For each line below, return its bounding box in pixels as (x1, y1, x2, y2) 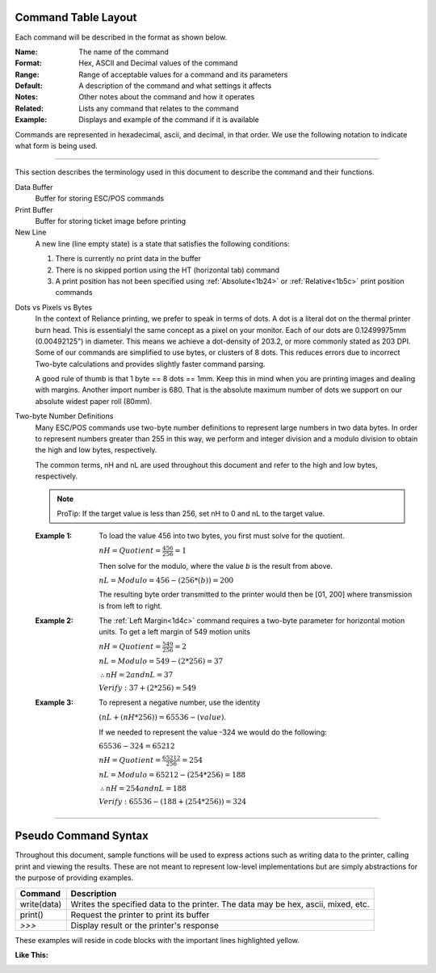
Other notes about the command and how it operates (78, 92, 255, 102)
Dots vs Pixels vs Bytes (15, 302, 93, 312)
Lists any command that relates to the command (78, 103, 239, 113)
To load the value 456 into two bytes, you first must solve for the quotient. (99, 531, 345, 541)
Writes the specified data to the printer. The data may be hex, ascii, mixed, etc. (70, 898, 371, 909)
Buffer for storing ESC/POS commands (35, 194, 165, 204)
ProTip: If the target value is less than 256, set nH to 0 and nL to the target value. (57, 508, 325, 518)
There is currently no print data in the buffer (55, 254, 202, 263)
